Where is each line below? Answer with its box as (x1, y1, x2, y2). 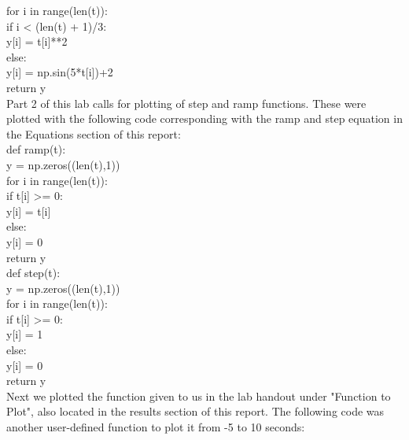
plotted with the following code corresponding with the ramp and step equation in (6, 110, 403, 127)
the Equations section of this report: (6, 125, 181, 142)
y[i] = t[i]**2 (6, 33, 68, 50)
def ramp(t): (6, 141, 66, 157)
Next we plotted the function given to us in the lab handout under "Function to (6, 387, 391, 404)
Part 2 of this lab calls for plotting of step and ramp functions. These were (6, 94, 367, 111)
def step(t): (6, 264, 61, 281)
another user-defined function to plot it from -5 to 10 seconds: (6, 419, 305, 435)
